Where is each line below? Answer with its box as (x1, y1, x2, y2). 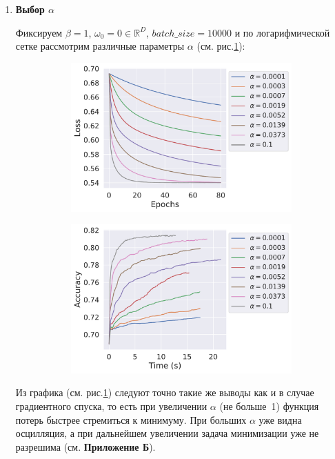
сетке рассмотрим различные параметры (15, 39, 185, 53)
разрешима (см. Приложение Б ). (15, 439, 156, 453)
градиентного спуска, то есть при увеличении (15, 399, 207, 413)
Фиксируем (15, 25, 63, 39)
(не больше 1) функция (219, 399, 319, 413)
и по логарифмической (234, 25, 330, 39)
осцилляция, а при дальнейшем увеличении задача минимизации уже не (15, 426, 319, 440)
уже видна (258, 412, 302, 427)
